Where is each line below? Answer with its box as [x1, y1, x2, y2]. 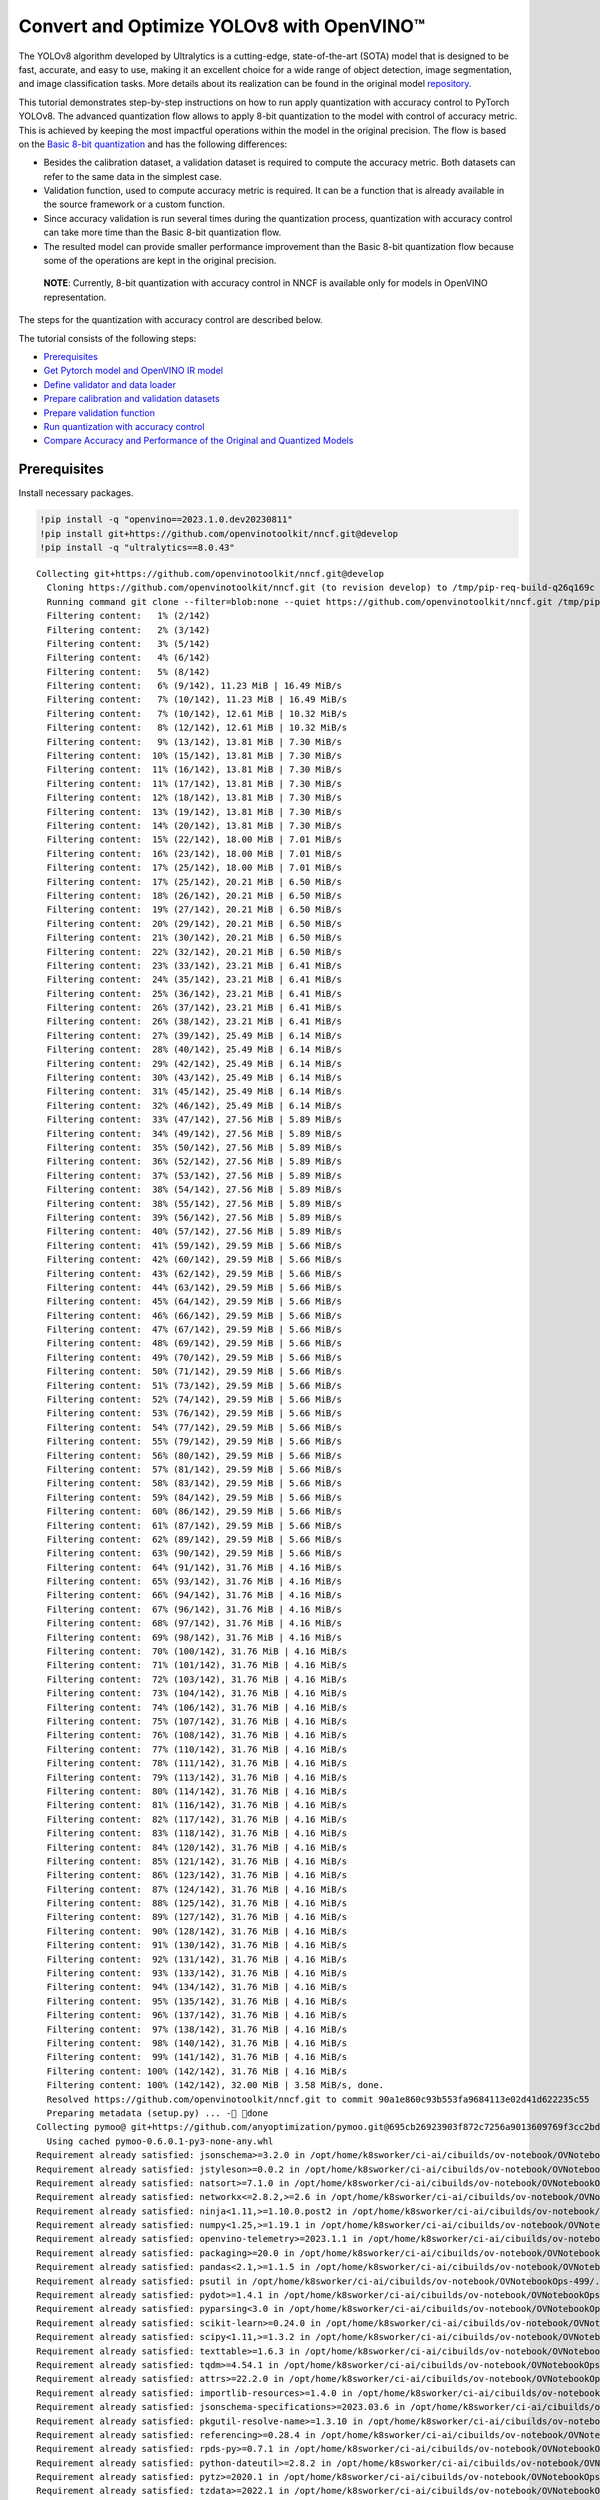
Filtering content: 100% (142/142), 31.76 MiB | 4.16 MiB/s [46, 2065, 348, 2077]
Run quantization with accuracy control [43, 420, 205, 432]
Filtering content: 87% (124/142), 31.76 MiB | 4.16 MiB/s [46, 1883, 348, 1895]
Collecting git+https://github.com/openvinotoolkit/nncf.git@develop [36, 568, 385, 579]
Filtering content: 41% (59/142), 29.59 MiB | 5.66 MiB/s [46, 1240, 342, 1251]
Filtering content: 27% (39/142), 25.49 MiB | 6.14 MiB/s [46, 1030, 342, 1041]
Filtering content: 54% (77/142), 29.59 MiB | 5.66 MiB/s [46, 1421, 342, 1433]
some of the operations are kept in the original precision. [43, 255, 277, 267]
